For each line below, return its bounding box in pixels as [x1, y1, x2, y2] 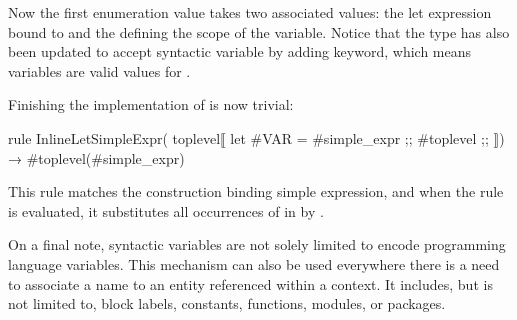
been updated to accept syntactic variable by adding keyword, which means [8, 41, 472, 62]
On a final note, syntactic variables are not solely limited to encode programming [8, 234, 506, 255]
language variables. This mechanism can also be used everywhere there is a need [8, 253, 500, 274]
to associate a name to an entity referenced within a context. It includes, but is [8, 273, 493, 294]
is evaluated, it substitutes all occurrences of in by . [8, 200, 324, 221]
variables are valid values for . [8, 60, 191, 81]
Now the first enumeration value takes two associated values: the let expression [8, 2, 492, 22]
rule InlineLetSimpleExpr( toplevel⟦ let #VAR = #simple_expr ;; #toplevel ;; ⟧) [8, 127, 505, 148]
